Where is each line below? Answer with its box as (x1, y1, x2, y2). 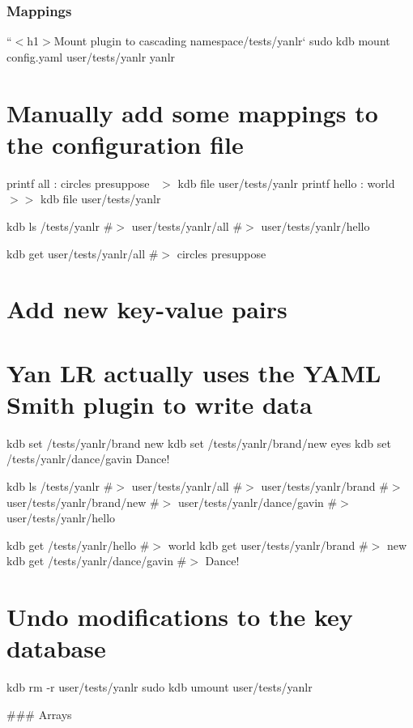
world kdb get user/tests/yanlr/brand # (168, 536, 368, 553)
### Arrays (6, 705, 72, 722)
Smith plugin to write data (6, 387, 313, 420)
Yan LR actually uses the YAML (6, 355, 381, 389)
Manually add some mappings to (6, 96, 378, 129)
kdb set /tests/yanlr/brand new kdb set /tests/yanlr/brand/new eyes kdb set (6, 434, 391, 451)
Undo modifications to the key (6, 600, 353, 633)
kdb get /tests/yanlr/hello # (6, 536, 150, 553)
